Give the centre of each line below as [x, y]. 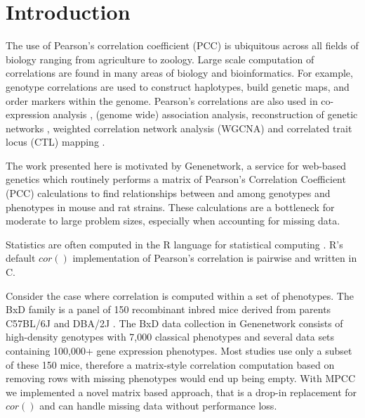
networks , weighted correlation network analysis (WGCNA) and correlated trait [179, 128]
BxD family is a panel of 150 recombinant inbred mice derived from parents [168, 309]
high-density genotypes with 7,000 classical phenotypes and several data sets [170, 337]
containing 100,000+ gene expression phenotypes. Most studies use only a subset [179, 350]
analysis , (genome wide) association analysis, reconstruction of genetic [205, 114]
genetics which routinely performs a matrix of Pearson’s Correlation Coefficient [176, 179]
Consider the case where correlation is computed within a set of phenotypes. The [180, 295]
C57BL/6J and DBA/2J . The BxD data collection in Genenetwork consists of [174, 323]
